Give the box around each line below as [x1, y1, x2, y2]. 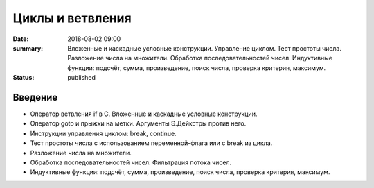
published [67, 74, 96, 82]
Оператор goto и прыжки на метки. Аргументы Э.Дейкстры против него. [30, 119, 247, 128]
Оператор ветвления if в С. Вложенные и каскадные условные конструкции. [30, 110, 258, 118]
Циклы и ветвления [12, 10, 132, 26]
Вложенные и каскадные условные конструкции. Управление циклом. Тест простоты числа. [67, 44, 342, 52]
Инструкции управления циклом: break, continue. [30, 129, 177, 137]
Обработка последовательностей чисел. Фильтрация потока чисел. [30, 158, 232, 166]
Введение [12, 91, 58, 103]
